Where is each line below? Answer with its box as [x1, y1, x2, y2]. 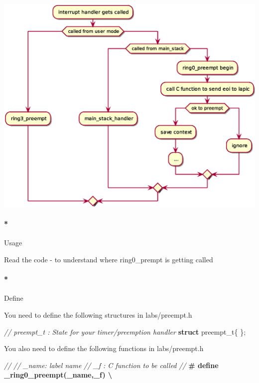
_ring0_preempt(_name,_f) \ [4, 370, 113, 380]
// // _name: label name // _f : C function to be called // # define [4, 360, 219, 370]
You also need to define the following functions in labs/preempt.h [4, 343, 204, 354]
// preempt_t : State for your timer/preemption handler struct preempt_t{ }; [4, 326, 246, 337]
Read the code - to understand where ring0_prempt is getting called [4, 254, 213, 265]
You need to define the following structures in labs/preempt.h [4, 310, 192, 320]
